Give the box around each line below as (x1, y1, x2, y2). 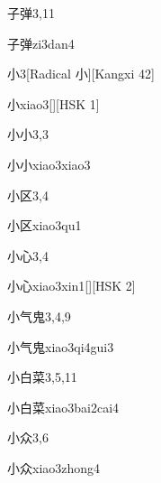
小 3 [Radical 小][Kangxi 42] (7, 64, 155, 83)
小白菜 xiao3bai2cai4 (7, 397, 120, 416)
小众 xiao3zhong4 (7, 458, 101, 477)
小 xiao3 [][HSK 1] (7, 94, 100, 113)
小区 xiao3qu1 (7, 216, 82, 235)
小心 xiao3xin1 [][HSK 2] (7, 276, 136, 295)
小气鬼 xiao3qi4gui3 (7, 337, 114, 356)
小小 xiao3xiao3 (7, 154, 91, 173)
